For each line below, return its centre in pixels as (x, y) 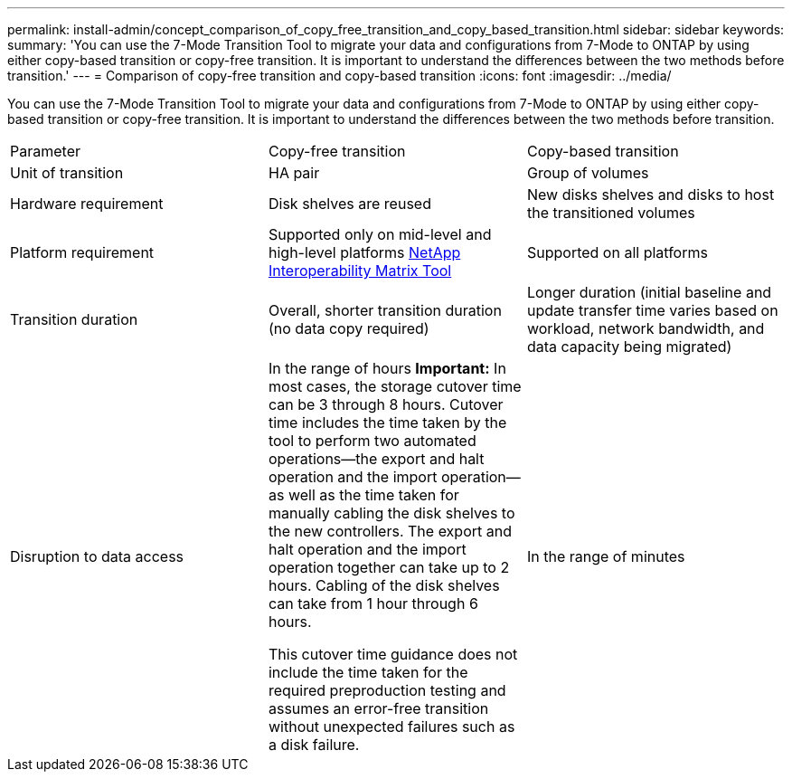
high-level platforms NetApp (364, 252)
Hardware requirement (87, 204)
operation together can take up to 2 (389, 567)
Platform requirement (82, 252)
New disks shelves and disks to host (651, 195)
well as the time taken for (373, 495)
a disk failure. (314, 745)
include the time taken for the (368, 672)
